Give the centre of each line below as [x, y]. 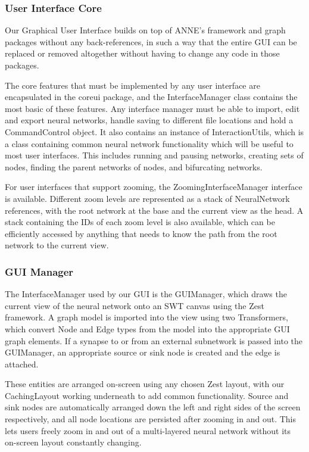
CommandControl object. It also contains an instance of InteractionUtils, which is [154, 131]
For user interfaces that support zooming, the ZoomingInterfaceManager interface [154, 187]
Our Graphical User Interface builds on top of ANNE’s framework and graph [145, 30]
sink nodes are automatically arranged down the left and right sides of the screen [153, 407]
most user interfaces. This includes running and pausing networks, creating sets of [154, 155]
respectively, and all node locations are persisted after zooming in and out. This [151, 419]
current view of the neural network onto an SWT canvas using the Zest [135, 305]
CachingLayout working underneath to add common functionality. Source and [147, 395]
